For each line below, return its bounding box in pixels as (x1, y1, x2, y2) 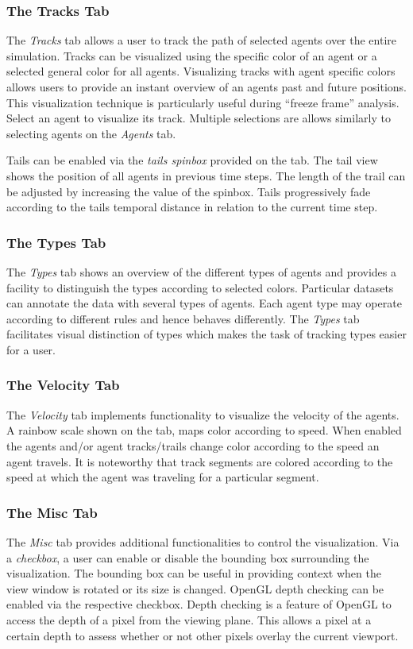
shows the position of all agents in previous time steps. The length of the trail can (6, 167, 406, 183)
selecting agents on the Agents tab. (6, 125, 176, 141)
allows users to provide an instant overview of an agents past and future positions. (6, 79, 407, 95)
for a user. (6, 341, 56, 357)
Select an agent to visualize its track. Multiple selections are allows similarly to (6, 110, 391, 126)
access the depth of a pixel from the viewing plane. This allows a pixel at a (6, 611, 372, 628)
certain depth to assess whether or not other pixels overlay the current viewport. (6, 627, 399, 643)
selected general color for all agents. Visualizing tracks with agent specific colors (6, 63, 396, 79)
